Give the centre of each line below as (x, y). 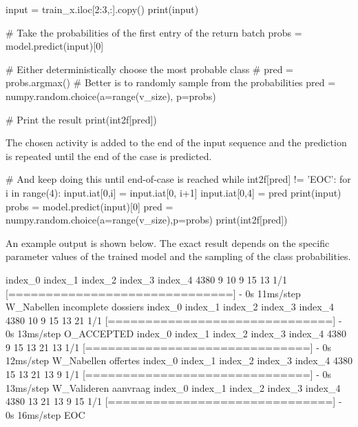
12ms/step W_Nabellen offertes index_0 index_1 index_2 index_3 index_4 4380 (179, 360)
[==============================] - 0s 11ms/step (153, 293)
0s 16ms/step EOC (45, 414)
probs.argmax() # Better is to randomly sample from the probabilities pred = (171, 82)
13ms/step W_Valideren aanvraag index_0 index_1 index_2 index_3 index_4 (173, 387)
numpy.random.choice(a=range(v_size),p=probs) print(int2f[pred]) (147, 220)
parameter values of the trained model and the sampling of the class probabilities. (178, 256)
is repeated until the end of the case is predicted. (109, 156)
